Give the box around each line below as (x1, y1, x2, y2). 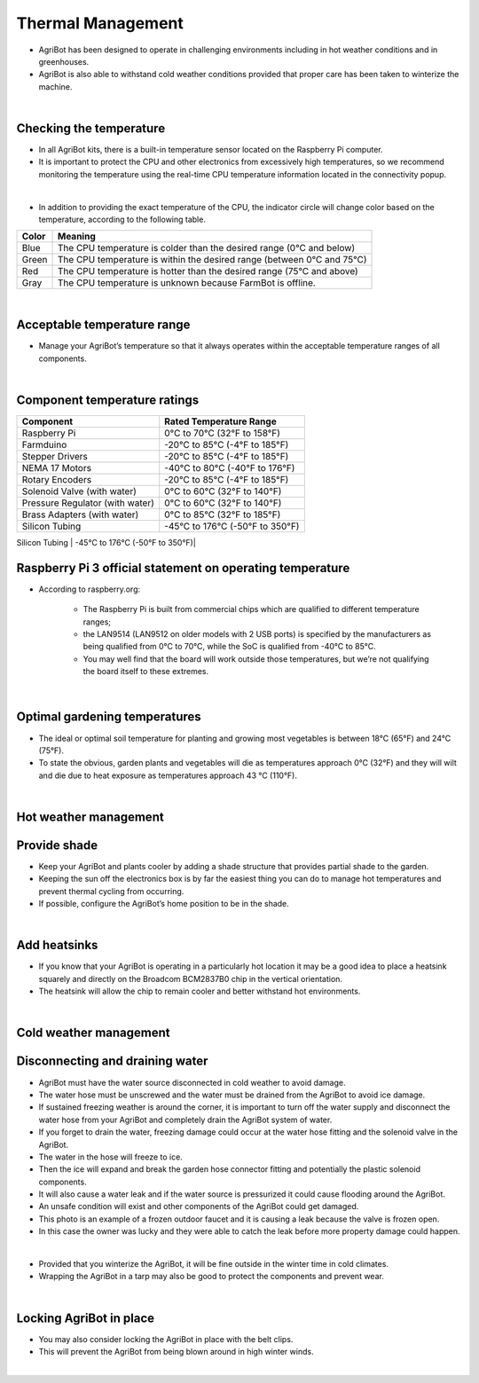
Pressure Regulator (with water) (21, 497, 155, 509)
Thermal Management (16, 13, 184, 33)
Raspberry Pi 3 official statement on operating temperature (16, 560, 350, 576)
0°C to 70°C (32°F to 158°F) (164, 427, 281, 439)
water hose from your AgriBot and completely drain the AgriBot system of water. (38, 1114, 333, 1125)
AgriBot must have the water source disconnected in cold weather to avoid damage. (38, 1077, 346, 1088)
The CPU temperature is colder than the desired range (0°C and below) (58, 242, 356, 255)
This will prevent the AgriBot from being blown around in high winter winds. (38, 1347, 314, 1357)
